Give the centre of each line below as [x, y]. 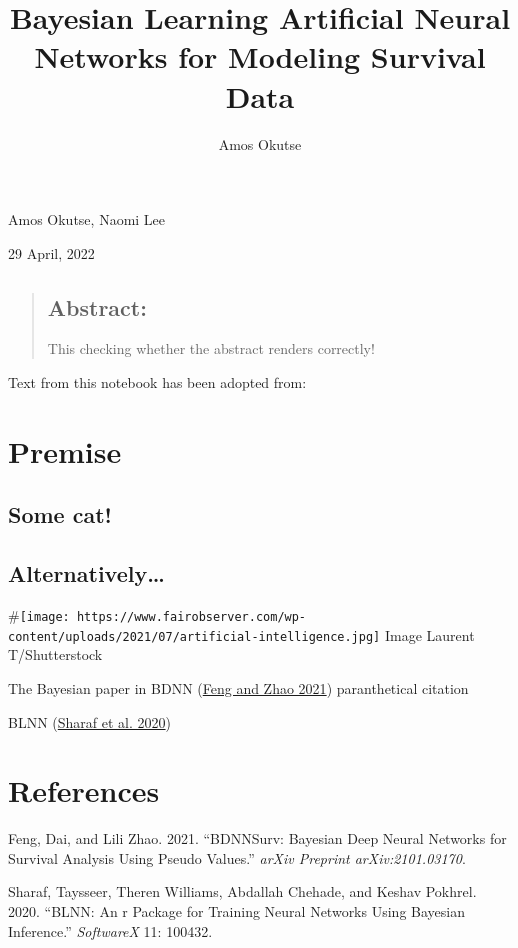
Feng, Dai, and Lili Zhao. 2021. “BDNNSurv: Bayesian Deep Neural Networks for [257, 838]
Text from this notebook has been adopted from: [157, 382]
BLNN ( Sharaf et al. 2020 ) [90, 721]
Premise [65, 450]
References [84, 790]
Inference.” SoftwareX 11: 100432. [110, 930]
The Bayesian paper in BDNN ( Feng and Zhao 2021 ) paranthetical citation [238, 687]
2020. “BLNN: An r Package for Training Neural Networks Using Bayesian [236, 911]
